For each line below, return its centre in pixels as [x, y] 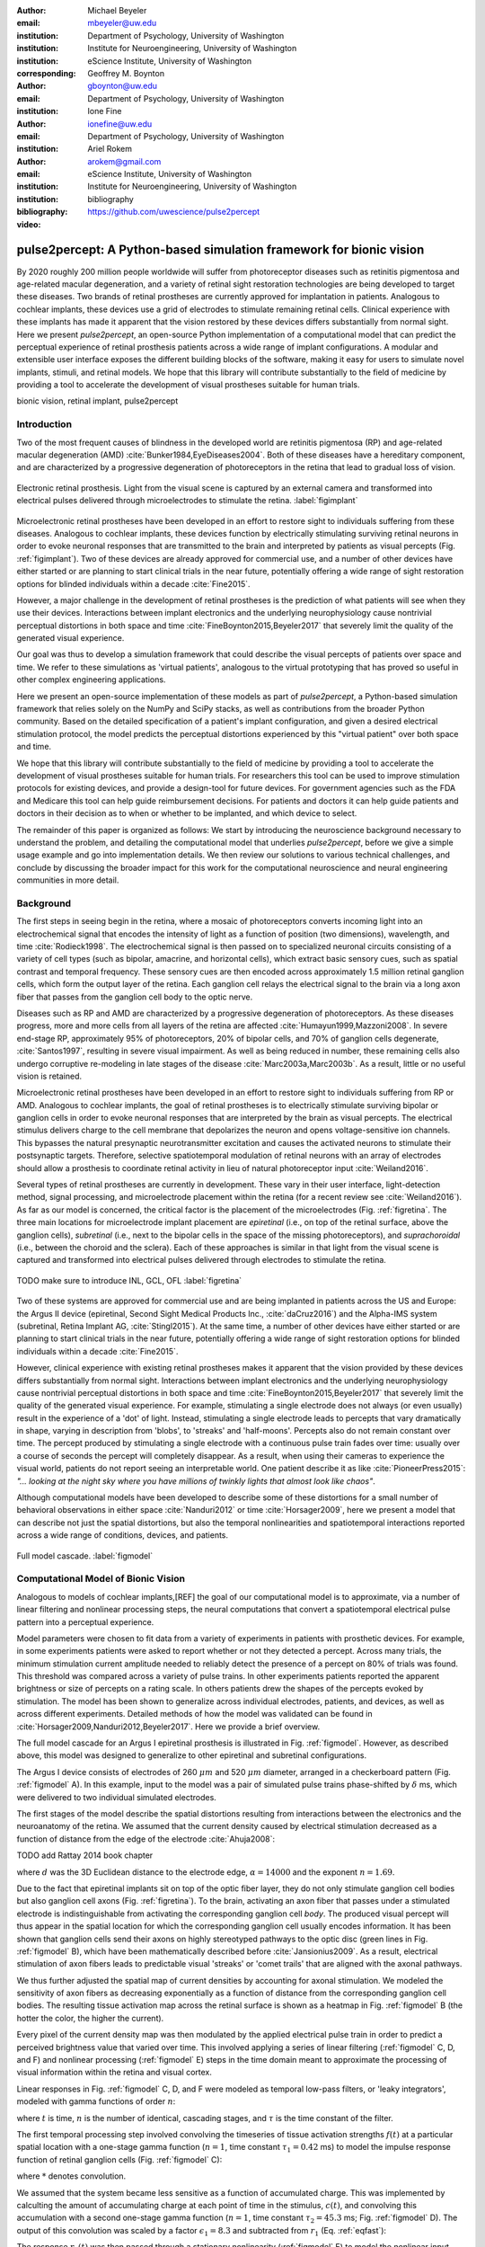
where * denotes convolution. [71, 2176]
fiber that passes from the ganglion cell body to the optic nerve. [135, 997]
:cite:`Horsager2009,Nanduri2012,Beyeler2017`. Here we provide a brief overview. [168, 1727]
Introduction [44, 424]
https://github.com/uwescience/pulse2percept [174, 212]
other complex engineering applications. [91, 679]
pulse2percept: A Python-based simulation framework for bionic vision [220, 250]
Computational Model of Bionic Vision [101, 1579]
